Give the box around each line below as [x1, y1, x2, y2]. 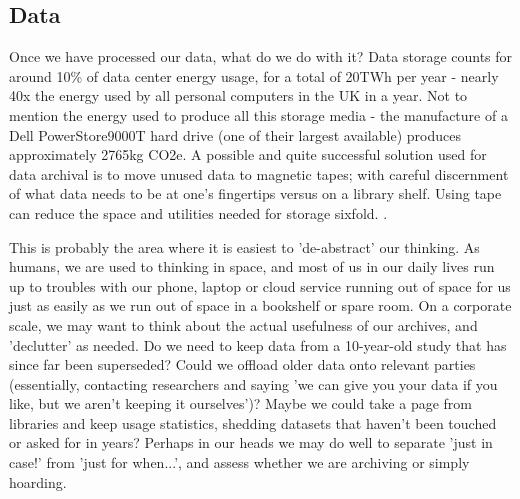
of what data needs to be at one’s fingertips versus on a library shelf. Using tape [9, 183, 502, 204]
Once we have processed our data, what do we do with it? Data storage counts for [9, 46, 513, 67]
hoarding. [9, 471, 67, 492]
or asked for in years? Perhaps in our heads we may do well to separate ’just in [9, 432, 493, 453]
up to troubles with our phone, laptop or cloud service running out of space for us [9, 275, 511, 296]
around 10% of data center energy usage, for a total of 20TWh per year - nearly [9, 65, 499, 86]
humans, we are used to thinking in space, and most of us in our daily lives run [9, 256, 495, 277]
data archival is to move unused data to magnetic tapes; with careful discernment [9, 163, 509, 184]
